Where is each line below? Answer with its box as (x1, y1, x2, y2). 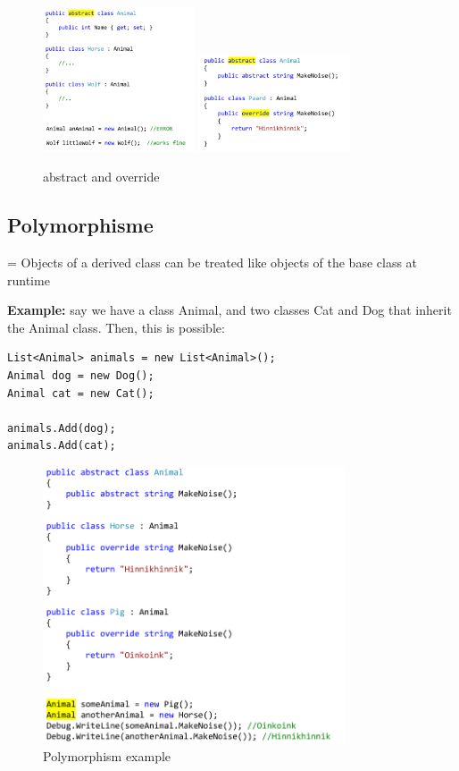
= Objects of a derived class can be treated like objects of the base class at (7, 252, 418, 271)
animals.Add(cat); (7, 439, 116, 453)
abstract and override (43, 167, 160, 186)
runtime (7, 270, 50, 289)
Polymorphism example (43, 747, 171, 766)
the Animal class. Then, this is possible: (7, 318, 225, 336)
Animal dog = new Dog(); (7, 369, 154, 382)
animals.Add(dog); (7, 421, 116, 435)
